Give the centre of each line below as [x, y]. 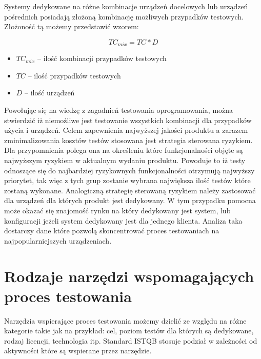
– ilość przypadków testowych [74, 75]
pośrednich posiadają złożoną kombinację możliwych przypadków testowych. [124, 16]
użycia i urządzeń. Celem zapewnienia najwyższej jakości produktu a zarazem [126, 130]
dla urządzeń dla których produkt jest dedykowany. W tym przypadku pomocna [130, 200]
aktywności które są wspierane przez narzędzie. [78, 351]
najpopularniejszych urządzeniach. [58, 240]
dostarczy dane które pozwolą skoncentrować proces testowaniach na [112, 231]
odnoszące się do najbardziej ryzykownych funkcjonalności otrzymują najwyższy [129, 170]
